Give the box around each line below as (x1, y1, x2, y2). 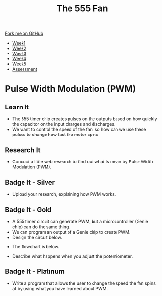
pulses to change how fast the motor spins (12, 132, 99, 137)
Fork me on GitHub (5, 30, 43, 37)
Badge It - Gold (5, 206, 52, 214)
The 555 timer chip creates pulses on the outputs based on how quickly (12, 116, 157, 122)
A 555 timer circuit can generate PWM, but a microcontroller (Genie (12, 218, 148, 224)
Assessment (12, 66, 38, 72)
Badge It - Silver (5, 178, 55, 187)
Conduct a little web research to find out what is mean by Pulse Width (12, 159, 153, 164)
